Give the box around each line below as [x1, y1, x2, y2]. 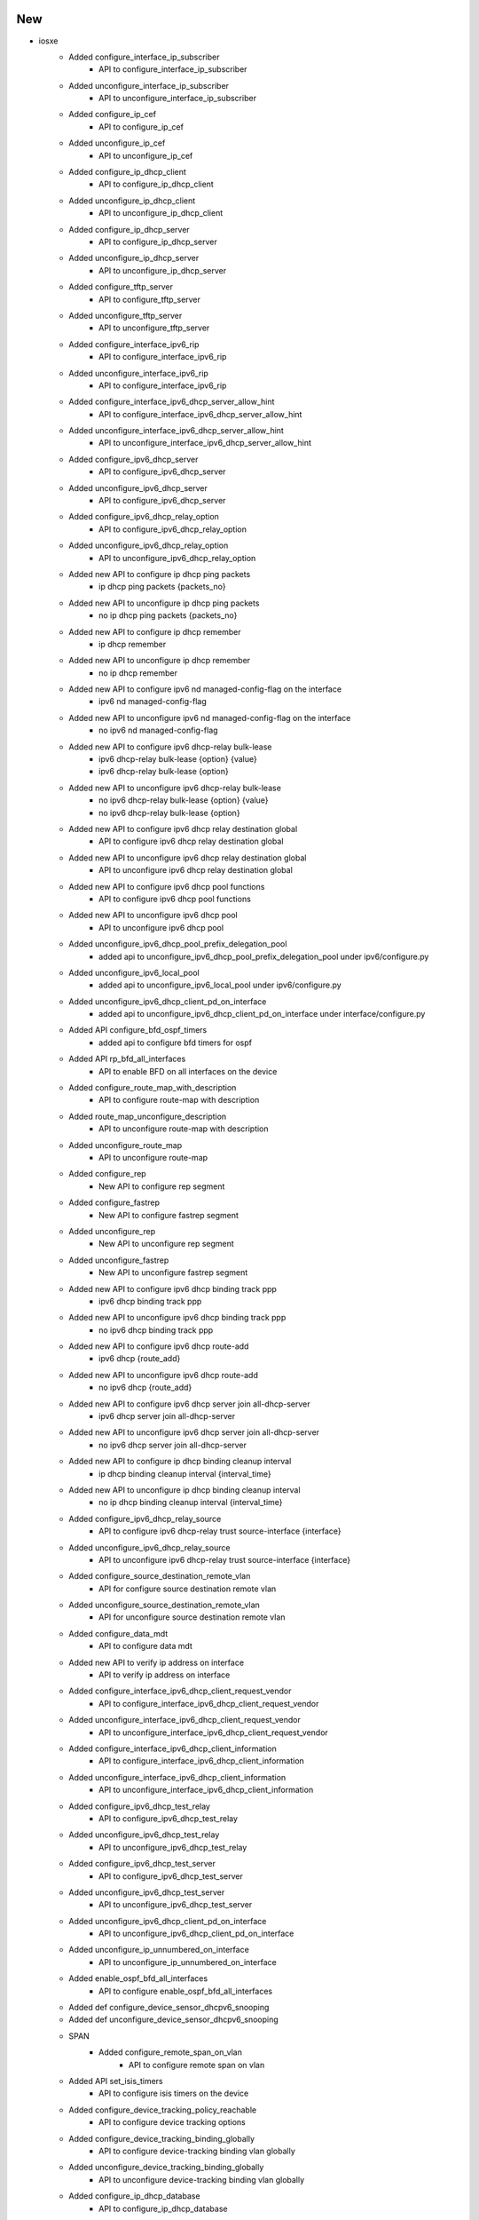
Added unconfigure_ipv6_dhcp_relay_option [68, 540, 229, 551]
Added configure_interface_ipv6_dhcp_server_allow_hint [68, 396, 275, 408]
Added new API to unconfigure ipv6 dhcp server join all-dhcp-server [68, 1427, 319, 1438]
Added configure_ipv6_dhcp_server [68, 454, 199, 464]
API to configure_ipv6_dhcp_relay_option [98, 524, 247, 535]
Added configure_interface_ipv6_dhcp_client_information [68, 1743, 277, 1754]
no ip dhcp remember [98, 667, 177, 678]
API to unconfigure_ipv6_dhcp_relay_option [98, 552, 256, 563]
